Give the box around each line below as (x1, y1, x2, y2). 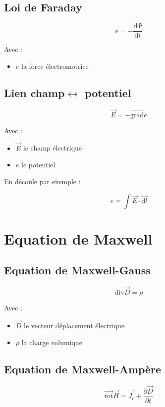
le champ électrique (23, 143, 82, 153)
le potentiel (21, 159, 55, 170)
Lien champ (4, 85, 65, 100)
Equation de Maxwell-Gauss (4, 262, 151, 278)
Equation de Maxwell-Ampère (4, 361, 162, 376)
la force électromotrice (21, 60, 89, 71)
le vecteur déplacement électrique (24, 320, 125, 331)
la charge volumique (21, 337, 82, 347)
